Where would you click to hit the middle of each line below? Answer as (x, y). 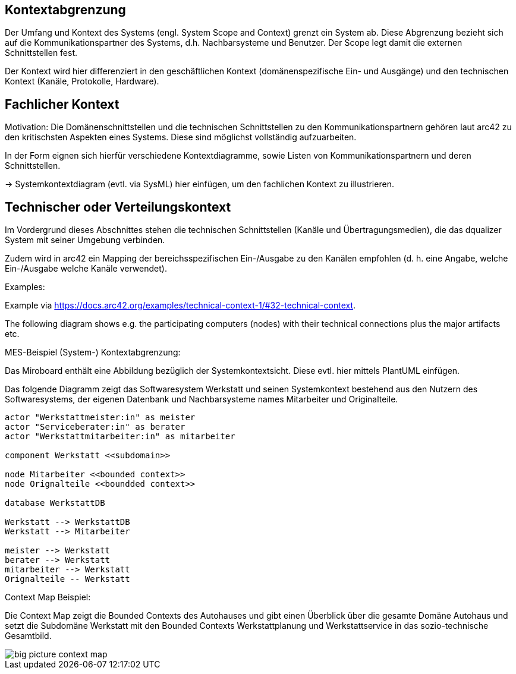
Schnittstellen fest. (41, 53)
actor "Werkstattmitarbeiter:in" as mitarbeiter (120, 437)
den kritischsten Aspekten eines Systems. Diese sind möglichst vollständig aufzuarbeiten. (181, 137)
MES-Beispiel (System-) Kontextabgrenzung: (93, 352)
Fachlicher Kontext (62, 104)
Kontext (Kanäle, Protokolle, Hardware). (82, 81)
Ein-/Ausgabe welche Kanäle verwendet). (86, 269)
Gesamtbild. (28, 636)
